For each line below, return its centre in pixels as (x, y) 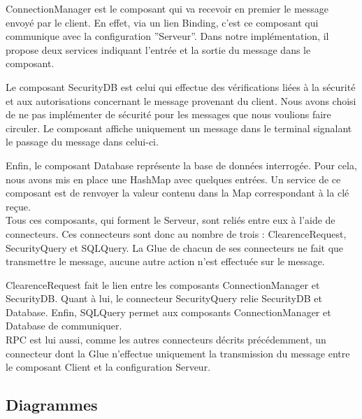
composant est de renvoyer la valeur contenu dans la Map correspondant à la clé (178, 193)
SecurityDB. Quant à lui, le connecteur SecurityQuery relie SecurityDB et (164, 298)
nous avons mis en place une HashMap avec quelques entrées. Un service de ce (173, 179)
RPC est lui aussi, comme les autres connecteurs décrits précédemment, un (166, 340)
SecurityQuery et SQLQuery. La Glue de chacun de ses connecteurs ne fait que (175, 247)
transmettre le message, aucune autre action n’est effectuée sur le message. (165, 261)
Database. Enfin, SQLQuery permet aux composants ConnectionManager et (168, 312)
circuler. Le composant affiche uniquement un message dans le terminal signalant (179, 128)
